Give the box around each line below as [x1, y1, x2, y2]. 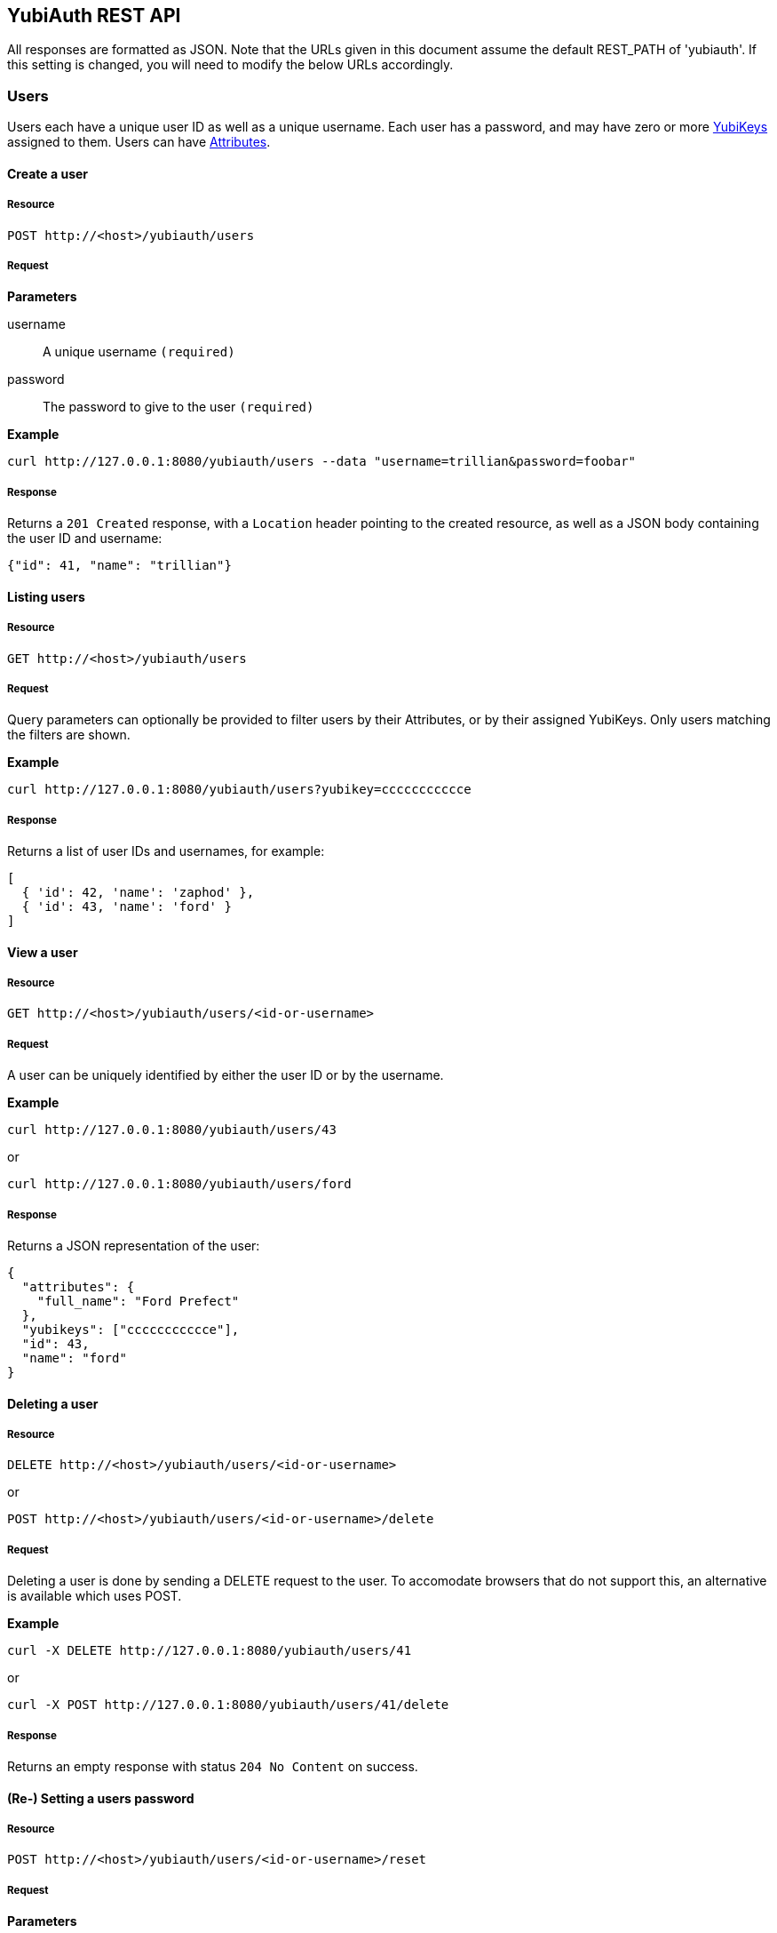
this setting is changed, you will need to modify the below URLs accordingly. [7, 57, 454, 73]
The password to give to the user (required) [43, 399, 314, 415]
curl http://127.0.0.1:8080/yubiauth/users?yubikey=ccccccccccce [7, 782, 472, 797]
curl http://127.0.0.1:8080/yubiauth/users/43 [7, 1122, 337, 1138]
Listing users [7, 588, 85, 604]
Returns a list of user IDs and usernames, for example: [7, 843, 325, 859]
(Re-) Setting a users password [7, 1790, 194, 1806]
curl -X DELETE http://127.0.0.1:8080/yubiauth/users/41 [7, 1643, 412, 1658]
